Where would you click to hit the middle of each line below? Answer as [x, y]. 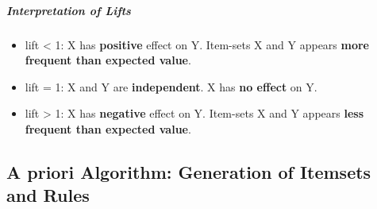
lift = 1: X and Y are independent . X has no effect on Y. [171, 86]
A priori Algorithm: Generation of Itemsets [189, 171]
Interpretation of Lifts [69, 10]
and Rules [48, 195]
